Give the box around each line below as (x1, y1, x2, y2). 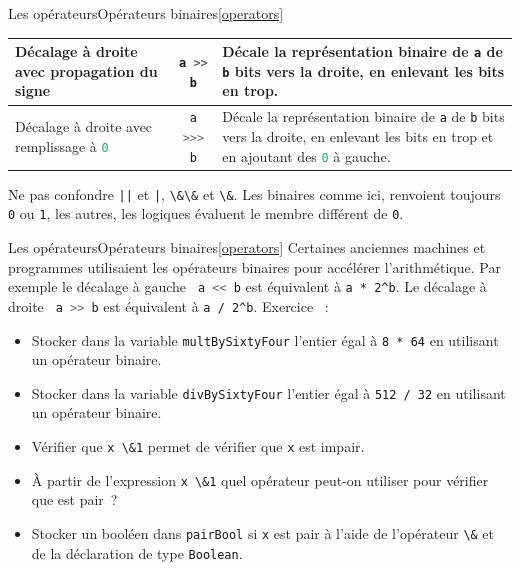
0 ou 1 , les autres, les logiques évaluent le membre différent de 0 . (8, 203, 404, 224)
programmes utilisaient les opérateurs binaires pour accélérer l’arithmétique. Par (8, 256, 501, 277)
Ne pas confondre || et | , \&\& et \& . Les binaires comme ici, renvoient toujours (8, 183, 501, 204)
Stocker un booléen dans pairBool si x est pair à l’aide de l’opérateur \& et (31, 522, 495, 543)
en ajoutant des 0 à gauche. (222, 145, 391, 166)
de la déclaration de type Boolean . (31, 542, 243, 563)
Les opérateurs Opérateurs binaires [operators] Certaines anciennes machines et (8, 237, 486, 258)
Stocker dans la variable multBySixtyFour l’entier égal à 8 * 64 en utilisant (31, 329, 499, 350)
